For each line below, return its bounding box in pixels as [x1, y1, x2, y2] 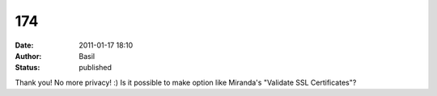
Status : [15, 63, 40, 73]
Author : [15, 51, 42, 61]
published [78, 63, 112, 73]
